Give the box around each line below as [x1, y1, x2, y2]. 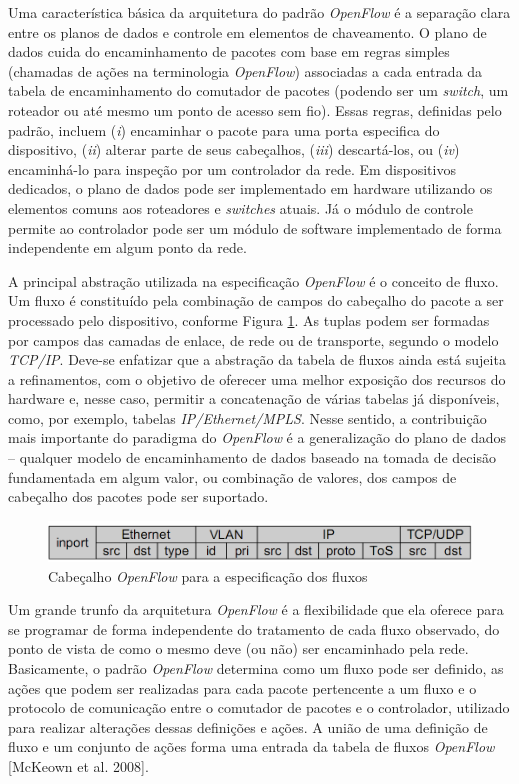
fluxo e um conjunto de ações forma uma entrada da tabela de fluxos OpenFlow [8, 736, 495, 757]
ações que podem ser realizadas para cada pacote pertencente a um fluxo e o [8, 677, 477, 698]
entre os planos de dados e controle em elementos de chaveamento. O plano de [8, 21, 487, 42]
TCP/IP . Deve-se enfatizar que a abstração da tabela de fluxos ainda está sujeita [8, 349, 506, 370]
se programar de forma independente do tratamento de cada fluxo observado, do [8, 618, 500, 639]
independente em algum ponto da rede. [8, 237, 247, 258]
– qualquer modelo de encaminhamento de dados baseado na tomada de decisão [8, 447, 496, 468]
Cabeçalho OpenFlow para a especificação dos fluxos [48, 565, 368, 586]
